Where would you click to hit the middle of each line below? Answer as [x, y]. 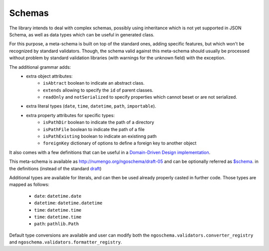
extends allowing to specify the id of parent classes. [98, 90]
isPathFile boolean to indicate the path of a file [94, 129]
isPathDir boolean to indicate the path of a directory [99, 123]
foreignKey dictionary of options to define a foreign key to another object [120, 143]
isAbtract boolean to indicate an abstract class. [94, 83]
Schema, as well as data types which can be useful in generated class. [82, 34]
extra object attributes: [50, 76]
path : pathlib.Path [57, 224]
